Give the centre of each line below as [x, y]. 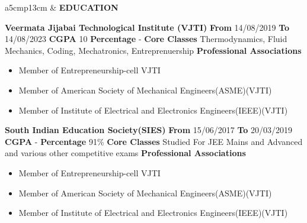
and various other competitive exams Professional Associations [125, 153]
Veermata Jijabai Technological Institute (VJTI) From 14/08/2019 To [147, 27]
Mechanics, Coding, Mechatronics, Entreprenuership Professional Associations [153, 50]
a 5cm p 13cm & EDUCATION [62, 7]
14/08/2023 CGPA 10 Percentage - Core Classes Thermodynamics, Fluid [146, 39]
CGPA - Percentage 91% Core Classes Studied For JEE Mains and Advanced [154, 141]
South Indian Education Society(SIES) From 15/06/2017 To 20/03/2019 [148, 130]
